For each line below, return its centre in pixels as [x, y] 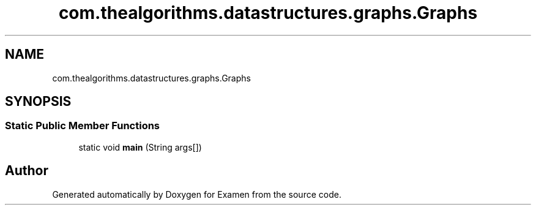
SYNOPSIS [38, 102]
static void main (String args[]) [140, 147]
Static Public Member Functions [83, 126]
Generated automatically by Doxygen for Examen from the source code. [197, 194]
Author [27, 171]
